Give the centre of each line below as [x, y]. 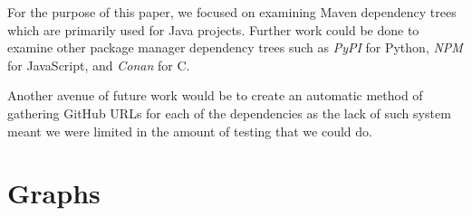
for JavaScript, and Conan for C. [99, 65]
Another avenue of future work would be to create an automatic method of [215, 95]
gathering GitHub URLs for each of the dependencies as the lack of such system [229, 113]
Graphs [54, 193]
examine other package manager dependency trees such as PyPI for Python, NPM [235, 47]
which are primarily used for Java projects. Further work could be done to [213, 29]
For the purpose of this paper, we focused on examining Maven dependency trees [232, 12]
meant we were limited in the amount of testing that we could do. [190, 131]
